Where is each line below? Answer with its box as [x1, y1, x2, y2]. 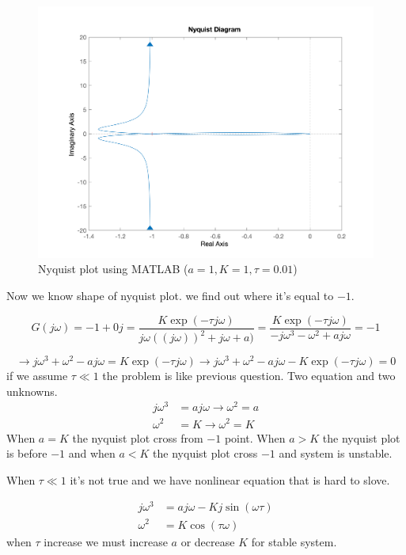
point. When [224, 429, 286, 446]
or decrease [180, 533, 235, 549]
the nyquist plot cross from [72, 429, 203, 446]
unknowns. [6, 382, 58, 399]
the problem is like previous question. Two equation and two [102, 367, 396, 384]
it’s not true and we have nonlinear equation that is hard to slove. [70, 471, 390, 488]
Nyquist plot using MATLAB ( [38, 260, 188, 277]
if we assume [6, 367, 68, 384]
